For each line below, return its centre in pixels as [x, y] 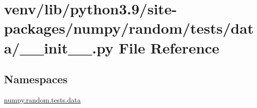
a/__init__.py [59, 47]
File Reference [169, 47]
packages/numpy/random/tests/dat [129, 28]
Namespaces [36, 79]
